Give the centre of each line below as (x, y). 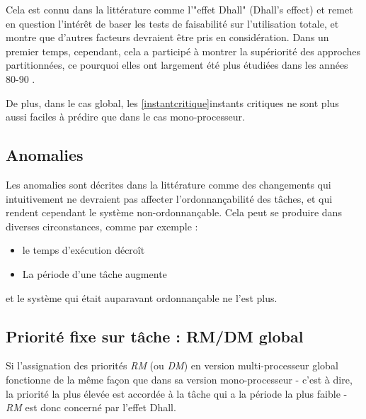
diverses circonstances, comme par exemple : (102, 226)
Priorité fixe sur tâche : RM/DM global (155, 336)
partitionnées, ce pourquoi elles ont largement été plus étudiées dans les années (177, 65)
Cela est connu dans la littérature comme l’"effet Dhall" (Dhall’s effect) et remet (179, 9)
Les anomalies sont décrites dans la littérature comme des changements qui (168, 184)
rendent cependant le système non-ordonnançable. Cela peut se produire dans (174, 212)
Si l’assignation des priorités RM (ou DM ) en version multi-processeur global (172, 365)
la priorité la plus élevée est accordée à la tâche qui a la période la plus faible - (177, 393)
